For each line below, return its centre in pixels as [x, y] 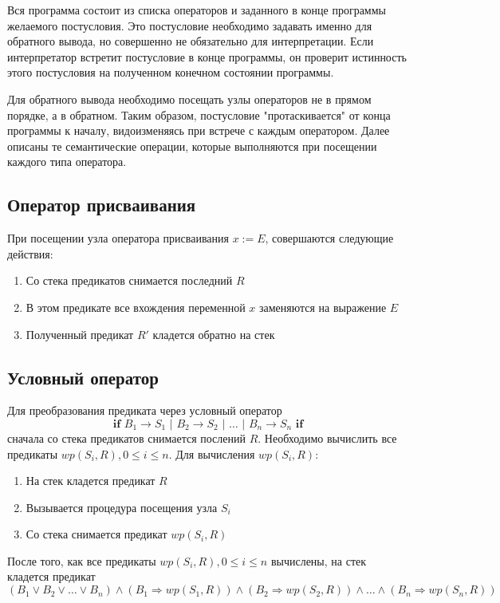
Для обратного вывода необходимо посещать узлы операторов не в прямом [189, 99]
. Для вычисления [212, 453]
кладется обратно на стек [214, 334]
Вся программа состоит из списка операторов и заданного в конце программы [197, 10]
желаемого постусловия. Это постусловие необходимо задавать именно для [190, 25]
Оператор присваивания [102, 205]
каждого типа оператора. [67, 162]
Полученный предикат [80, 334]
